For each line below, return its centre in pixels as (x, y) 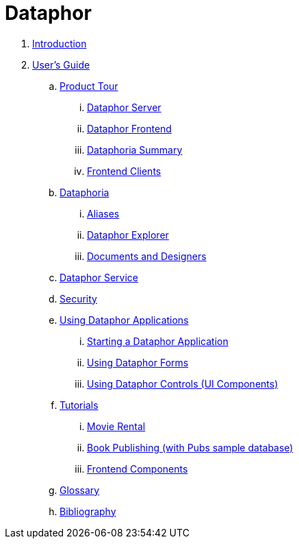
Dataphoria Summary (135, 150)
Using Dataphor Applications (124, 320)
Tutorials (79, 405)
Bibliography (88, 511)
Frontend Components (138, 469)
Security (78, 298)
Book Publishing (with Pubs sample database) (190, 447)
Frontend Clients (124, 171)
